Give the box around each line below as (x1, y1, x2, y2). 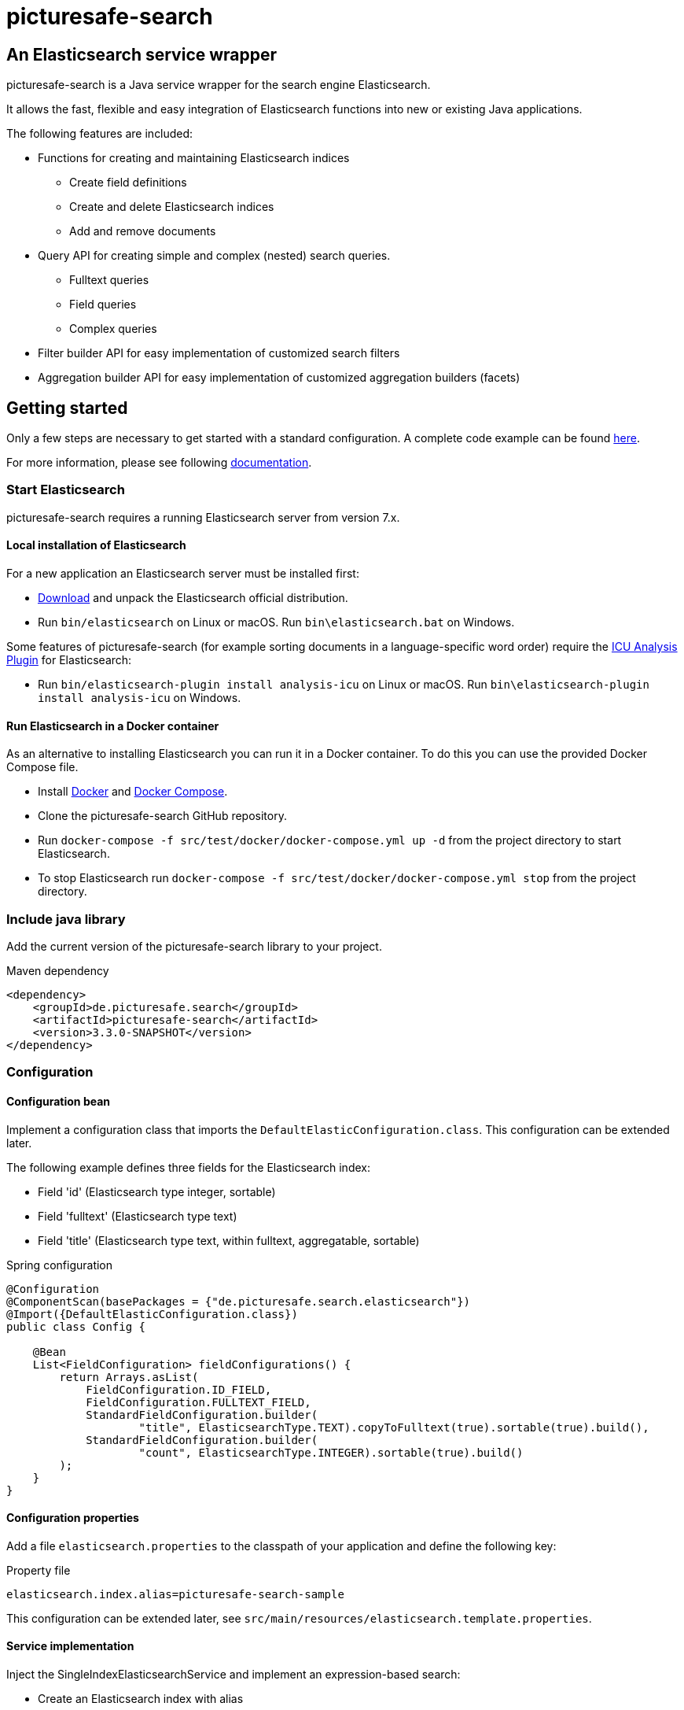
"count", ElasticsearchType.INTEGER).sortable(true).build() (138, 1446, 524, 1459)
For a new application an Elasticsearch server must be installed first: (6, 566, 359, 580)
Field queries (69, 297, 137, 312)
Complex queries (69, 322, 157, 336)
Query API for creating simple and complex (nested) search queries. (38, 249, 391, 263)
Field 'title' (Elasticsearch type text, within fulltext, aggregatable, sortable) (38, 1233, 420, 1247)
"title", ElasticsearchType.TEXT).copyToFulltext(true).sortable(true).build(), (138, 1420, 649, 1434)
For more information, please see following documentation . (6, 456, 312, 470)
